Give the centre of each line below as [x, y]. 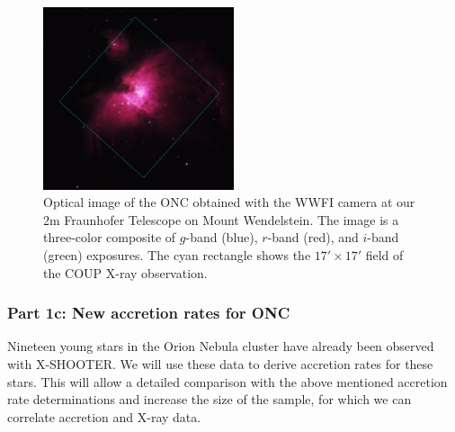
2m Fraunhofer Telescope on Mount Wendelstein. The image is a [221, 219]
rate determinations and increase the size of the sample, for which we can [210, 399]
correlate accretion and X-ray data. [104, 416]
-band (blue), [222, 237]
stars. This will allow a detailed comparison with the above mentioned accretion [227, 381]
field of [384, 255]
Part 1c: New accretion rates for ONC [149, 313]
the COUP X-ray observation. [125, 272]
